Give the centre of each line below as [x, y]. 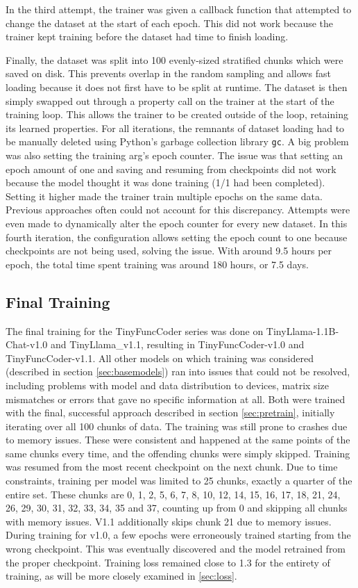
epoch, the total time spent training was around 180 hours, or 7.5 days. [157, 264]
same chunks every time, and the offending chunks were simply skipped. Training [178, 453]
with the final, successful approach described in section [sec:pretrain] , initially [170, 413]
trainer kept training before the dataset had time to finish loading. [147, 36]
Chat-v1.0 [27, 344]
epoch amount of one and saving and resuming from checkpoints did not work [171, 169]
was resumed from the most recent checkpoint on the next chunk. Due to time [172, 467]
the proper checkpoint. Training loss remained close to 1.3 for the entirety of [168, 562]
